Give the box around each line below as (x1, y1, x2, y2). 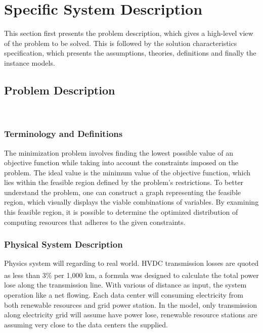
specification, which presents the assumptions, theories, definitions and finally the (4, 47, 256, 58)
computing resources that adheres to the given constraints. (4, 216, 186, 227)
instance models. (4, 57, 55, 68)
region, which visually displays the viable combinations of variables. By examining (4, 197, 259, 207)
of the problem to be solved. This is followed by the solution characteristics (4, 37, 237, 48)
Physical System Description (4, 238, 123, 251)
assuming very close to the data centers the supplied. (4, 319, 168, 329)
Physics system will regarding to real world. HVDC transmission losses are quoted (4, 258, 259, 268)
